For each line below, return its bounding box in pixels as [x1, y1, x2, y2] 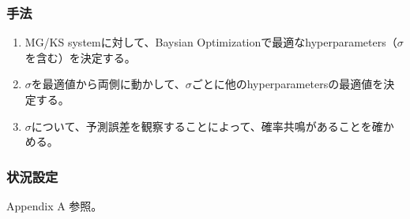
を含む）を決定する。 [24, 49, 136, 65]
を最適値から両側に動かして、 [31, 76, 186, 92]
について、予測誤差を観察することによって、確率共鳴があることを [31, 117, 372, 134]
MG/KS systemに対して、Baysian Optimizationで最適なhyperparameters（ [24, 34, 397, 50]
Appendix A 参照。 [6, 198, 103, 213]
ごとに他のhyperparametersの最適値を [191, 76, 384, 92]
